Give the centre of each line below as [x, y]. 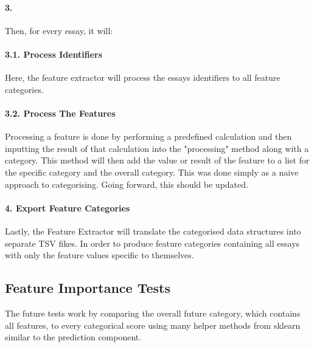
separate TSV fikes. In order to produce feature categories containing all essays [152, 243]
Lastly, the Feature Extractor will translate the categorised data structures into [153, 231]
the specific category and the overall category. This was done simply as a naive [152, 172]
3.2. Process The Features [60, 113]
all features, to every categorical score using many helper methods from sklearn [153, 325]
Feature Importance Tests [88, 288]
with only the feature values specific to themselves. [99, 255]
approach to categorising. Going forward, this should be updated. [127, 184]
